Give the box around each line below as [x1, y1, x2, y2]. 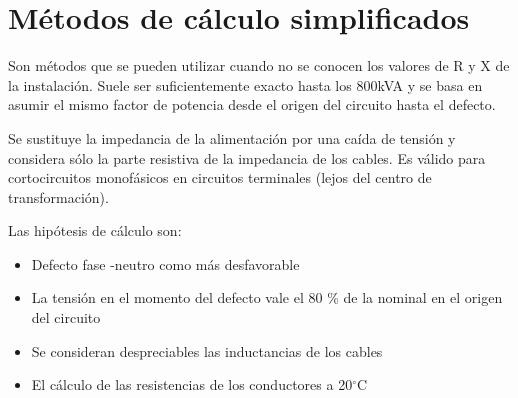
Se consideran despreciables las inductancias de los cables [31, 340, 383, 361]
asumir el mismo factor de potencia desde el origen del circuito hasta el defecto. [8, 94, 496, 115]
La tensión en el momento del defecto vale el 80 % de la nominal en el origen [31, 287, 503, 308]
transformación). [8, 186, 109, 207]
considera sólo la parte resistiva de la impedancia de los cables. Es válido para [8, 147, 486, 168]
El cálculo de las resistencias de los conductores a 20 [31, 374, 353, 395]
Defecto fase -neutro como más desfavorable [31, 253, 300, 274]
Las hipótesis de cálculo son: [8, 220, 182, 241]
